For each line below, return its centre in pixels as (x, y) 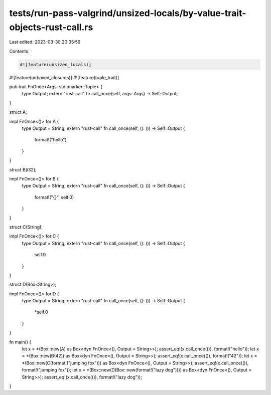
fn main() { (20, 342)
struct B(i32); (23, 169)
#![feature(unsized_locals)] (56, 64)
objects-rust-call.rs (51, 27)
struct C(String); (26, 227)
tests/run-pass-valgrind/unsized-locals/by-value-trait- (128, 13)
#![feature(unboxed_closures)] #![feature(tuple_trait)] (64, 77)
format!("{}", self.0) (54, 197)
